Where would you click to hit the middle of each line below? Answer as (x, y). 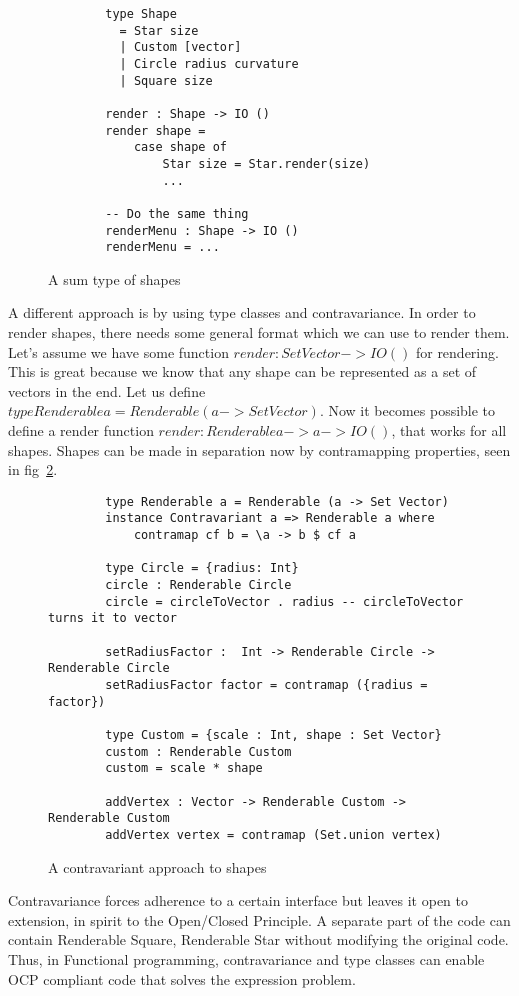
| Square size (166, 80)
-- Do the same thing (177, 213)
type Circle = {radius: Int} (202, 568)
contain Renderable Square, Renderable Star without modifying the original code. (258, 939)
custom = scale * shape (184, 768)
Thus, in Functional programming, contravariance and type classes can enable (246, 958)
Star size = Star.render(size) (266, 163)
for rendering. (457, 351)
